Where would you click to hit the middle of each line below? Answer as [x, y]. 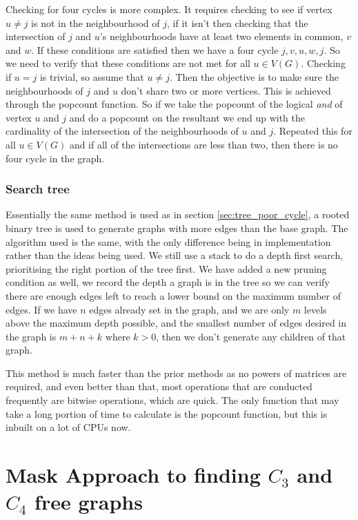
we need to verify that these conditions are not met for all [128, 63]
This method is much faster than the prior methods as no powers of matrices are [176, 373]
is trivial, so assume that [92, 76]
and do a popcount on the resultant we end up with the [187, 117]
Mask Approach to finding [133, 475]
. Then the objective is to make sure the [254, 76]
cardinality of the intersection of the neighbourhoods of [122, 131]
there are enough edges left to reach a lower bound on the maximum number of [173, 295]
